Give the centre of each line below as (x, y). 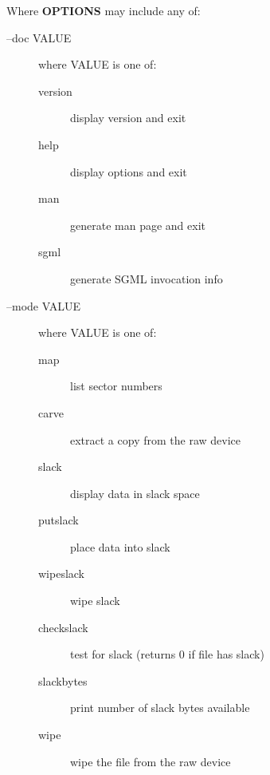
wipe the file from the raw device (151, 761)
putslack (59, 520)
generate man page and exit (138, 225)
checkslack (63, 627)
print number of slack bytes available (160, 708)
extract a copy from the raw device (155, 439)
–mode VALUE (43, 305)
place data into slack (120, 546)
